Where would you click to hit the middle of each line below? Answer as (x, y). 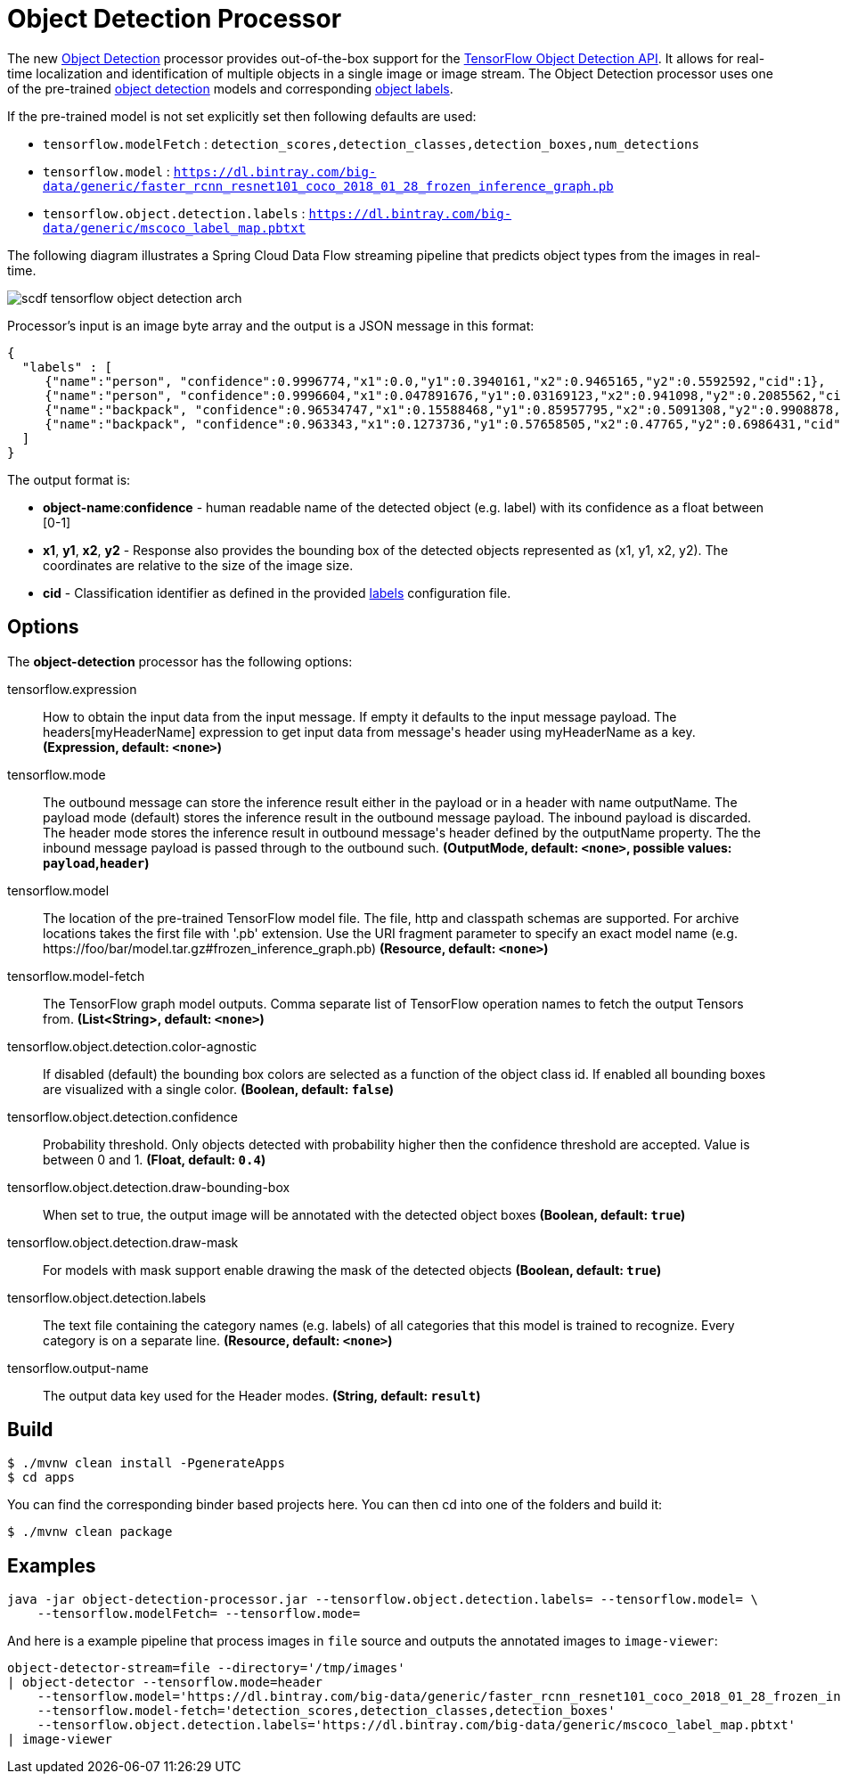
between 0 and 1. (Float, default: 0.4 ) (155, 1159)
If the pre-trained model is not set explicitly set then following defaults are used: (242, 116)
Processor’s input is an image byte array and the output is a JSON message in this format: (271, 325)
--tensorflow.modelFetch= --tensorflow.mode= (199, 1614)
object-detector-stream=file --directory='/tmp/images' (206, 1668)
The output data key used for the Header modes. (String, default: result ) (262, 1395)
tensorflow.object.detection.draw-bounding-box (149, 1187)
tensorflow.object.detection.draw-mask (123, 1242)
